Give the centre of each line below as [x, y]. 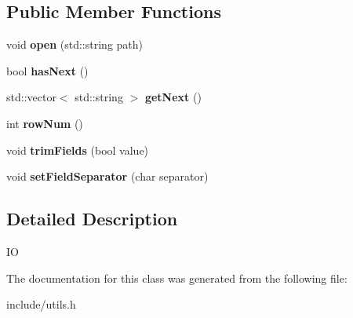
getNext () [173, 97]
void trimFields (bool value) [78, 150]
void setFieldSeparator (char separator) [107, 176]
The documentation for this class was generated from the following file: [177, 278]
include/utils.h [41, 304]
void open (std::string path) [75, 44]
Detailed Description [92, 219]
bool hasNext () [47, 70]
